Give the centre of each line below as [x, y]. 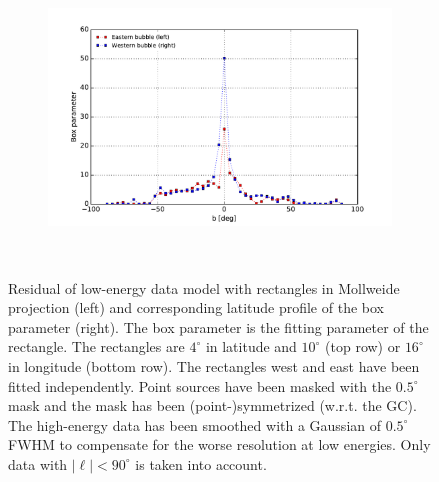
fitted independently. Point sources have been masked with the [200, 385]
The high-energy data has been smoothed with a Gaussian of [195, 424]
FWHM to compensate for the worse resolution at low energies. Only [219, 444]
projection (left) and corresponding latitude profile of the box [196, 307]
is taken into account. [201, 463]
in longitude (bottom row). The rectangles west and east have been [214, 365]
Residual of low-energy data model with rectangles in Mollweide [204, 287]
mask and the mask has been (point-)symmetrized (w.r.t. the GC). [212, 405]
